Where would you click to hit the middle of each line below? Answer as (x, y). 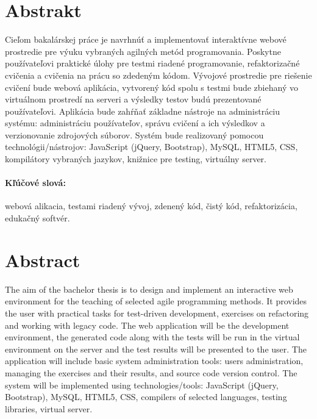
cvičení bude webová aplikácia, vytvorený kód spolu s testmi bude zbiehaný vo (151, 87)
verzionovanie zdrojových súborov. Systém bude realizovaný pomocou (134, 134)
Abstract (43, 260)
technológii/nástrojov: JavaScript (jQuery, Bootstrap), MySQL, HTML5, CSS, (151, 147)
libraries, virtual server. (49, 408)
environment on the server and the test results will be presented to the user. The (156, 349)
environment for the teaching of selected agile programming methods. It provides (156, 301)
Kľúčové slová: (35, 183)
